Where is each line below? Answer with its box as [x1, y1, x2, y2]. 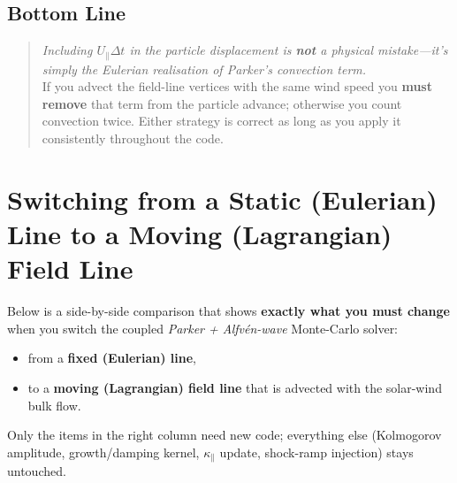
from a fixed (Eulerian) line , [27, 349, 196, 367]
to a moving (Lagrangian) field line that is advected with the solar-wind [27, 378, 442, 396]
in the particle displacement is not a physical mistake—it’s [129, 41, 448, 59]
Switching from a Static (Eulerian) [7, 180, 438, 217]
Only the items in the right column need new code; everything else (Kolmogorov [7, 425, 442, 444]
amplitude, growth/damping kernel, [7, 442, 200, 461]
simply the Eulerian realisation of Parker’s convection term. [42, 59, 367, 78]
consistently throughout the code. [42, 129, 224, 148]
